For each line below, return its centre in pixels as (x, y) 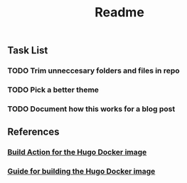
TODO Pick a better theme (53, 90)
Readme (119, 12)
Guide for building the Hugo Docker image (81, 172)
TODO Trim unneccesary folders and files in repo (93, 70)
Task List (28, 51)
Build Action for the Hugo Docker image (77, 152)
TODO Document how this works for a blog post (91, 109)
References (33, 132)
